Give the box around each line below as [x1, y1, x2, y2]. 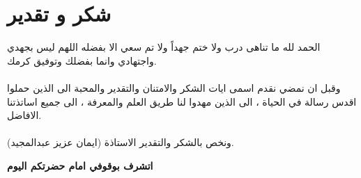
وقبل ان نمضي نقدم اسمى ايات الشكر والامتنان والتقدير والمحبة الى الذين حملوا [7, 80, 341, 95]
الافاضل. [7, 108, 42, 122]
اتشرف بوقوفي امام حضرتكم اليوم [7, 158, 153, 172]
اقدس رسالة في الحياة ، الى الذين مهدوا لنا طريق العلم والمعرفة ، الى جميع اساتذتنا [7, 94, 357, 108]
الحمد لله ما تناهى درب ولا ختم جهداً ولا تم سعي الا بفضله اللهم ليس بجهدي [7, 40, 321, 54]
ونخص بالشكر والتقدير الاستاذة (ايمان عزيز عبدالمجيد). [7, 135, 234, 149]
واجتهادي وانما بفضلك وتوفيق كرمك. [7, 53, 157, 67]
